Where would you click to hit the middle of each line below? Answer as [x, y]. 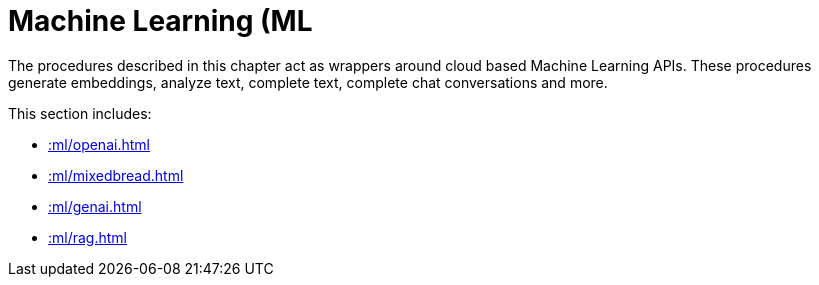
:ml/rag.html [87, 237]
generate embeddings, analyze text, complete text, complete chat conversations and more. [308, 82]
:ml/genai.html [95, 206]
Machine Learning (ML [160, 21]
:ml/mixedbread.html [116, 175]
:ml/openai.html [99, 144]
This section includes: [80, 113]
